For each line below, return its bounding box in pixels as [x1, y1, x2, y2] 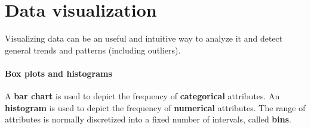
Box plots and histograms [5, 67, 112, 79]
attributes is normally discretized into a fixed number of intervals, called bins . [5, 113, 291, 125]
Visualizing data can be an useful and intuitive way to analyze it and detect [5, 32, 283, 45]
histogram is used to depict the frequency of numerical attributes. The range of [5, 101, 306, 114]
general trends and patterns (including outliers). [5, 43, 181, 56]
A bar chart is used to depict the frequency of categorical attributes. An [5, 90, 280, 102]
